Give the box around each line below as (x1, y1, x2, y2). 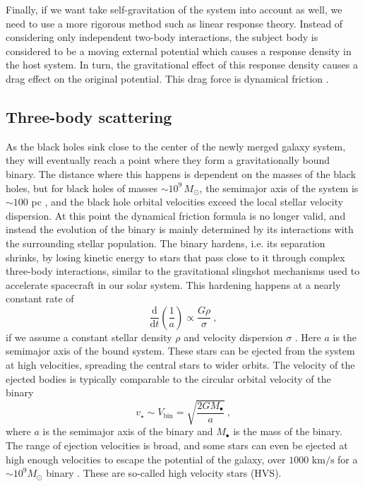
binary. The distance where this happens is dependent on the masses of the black (6, 166, 357, 181)
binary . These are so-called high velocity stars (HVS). (46, 466, 282, 480)
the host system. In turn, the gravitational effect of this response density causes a (6, 57, 358, 72)
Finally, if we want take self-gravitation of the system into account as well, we (6, 2, 342, 16)
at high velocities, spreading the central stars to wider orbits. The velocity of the (6, 357, 355, 372)
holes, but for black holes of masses (6, 180, 158, 195)
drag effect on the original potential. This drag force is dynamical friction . (6, 71, 329, 85)
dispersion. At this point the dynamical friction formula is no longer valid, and (6, 208, 346, 223)
